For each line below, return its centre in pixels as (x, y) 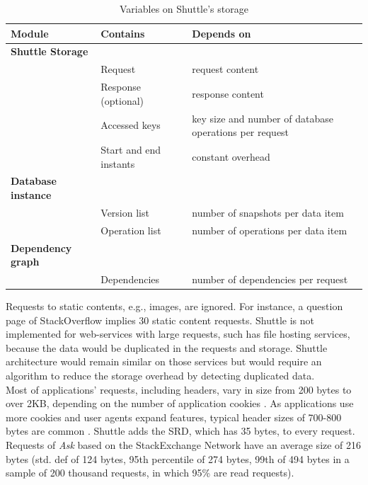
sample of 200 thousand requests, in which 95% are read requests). (150, 473)
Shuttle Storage (50, 51)
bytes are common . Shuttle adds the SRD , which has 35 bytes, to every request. (180, 431)
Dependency (41, 247)
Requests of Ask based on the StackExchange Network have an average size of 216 (184, 445)
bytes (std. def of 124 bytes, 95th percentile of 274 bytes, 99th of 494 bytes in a (178, 458)
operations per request (241, 132)
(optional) (122, 100)
